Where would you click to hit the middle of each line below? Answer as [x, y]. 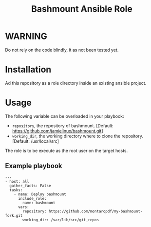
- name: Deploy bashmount [40, 194]
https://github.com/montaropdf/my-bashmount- [95, 211]
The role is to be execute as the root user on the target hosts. [66, 151]
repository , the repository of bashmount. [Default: [63, 126]
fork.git [14, 215]
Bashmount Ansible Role [82, 9]
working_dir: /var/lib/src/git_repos [61, 220]
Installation [28, 70]
